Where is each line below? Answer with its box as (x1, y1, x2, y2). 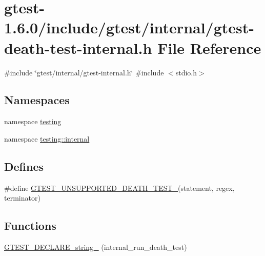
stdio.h (175, 67, 197, 77)
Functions (4, 218, 56, 233)
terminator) (4, 192, 40, 203)
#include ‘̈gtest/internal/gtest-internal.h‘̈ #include (4, 67, 164, 77)
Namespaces (4, 92, 70, 108)
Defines (4, 158, 44, 174)
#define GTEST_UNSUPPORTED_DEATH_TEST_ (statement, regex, (4, 182, 235, 193)
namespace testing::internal (4, 133, 90, 144)
